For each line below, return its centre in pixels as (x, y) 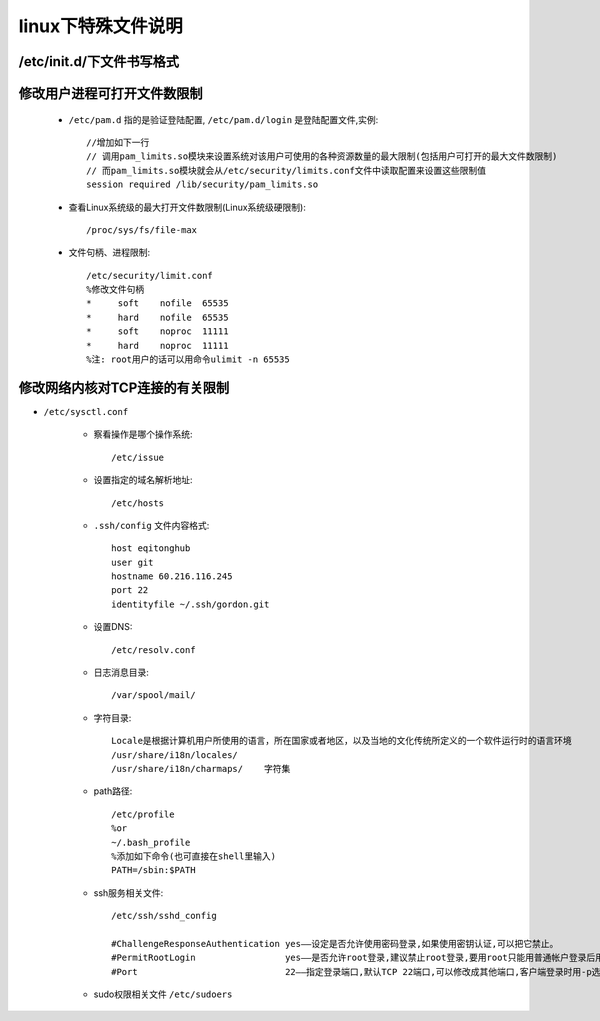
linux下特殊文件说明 (101, 26)
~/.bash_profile (151, 842)
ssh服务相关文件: (128, 892)
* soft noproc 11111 (157, 331)
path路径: (113, 791)
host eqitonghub (151, 548)
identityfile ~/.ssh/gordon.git (190, 604)
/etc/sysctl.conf (86, 411)
